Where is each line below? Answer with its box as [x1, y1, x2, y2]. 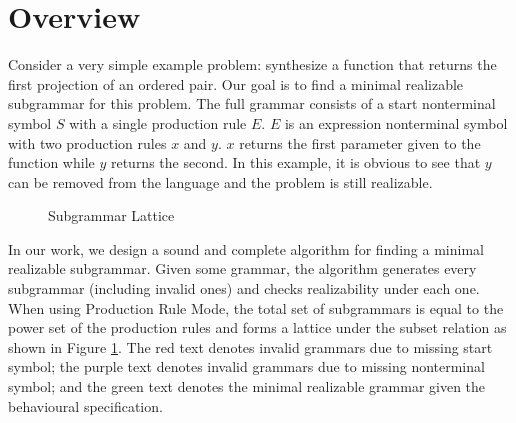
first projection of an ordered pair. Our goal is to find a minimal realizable [8, 73, 464, 94]
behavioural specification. [8, 395, 163, 416]
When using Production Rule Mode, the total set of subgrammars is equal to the [8, 297, 504, 318]
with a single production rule [69, 112, 247, 133]
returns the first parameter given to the [239, 132, 481, 153]
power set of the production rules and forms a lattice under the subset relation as [8, 317, 507, 338]
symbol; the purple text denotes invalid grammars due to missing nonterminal [8, 356, 485, 377]
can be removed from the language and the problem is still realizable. [8, 171, 433, 192]
